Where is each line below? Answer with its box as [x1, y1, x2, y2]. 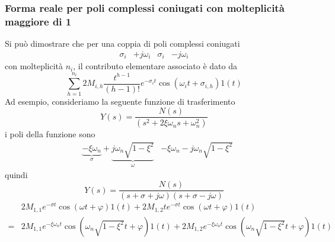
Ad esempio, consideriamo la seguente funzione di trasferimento [5, 95, 235, 107]
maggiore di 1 [5, 14, 72, 28]
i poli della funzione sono [5, 128, 95, 140]
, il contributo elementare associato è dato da [73, 60, 237, 72]
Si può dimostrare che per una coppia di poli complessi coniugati [5, 37, 240, 50]
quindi [5, 168, 28, 180]
